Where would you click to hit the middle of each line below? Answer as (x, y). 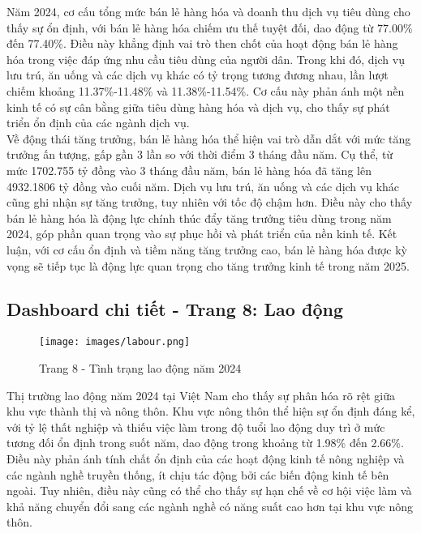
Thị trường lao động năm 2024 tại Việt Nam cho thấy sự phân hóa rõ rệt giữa (201, 395)
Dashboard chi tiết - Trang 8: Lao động (175, 309)
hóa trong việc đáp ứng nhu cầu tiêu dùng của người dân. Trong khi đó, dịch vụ (206, 59)
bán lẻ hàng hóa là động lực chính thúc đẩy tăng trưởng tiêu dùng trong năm (199, 217)
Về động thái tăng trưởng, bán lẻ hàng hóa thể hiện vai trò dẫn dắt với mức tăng (209, 138)
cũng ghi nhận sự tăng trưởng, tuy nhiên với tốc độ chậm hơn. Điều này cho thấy (210, 202)
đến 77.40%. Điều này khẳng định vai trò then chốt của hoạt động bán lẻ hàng (202, 43)
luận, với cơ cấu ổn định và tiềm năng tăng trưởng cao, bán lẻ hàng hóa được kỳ (207, 249)
